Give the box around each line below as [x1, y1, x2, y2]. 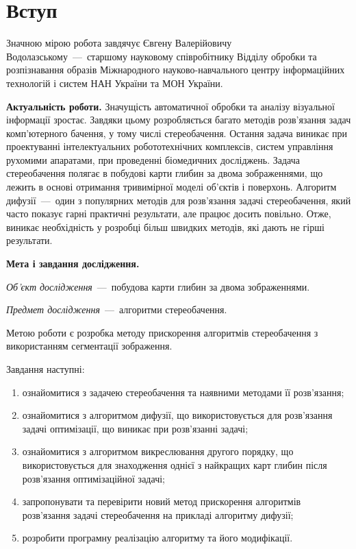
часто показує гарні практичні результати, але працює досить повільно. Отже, [6, 206, 331, 221]
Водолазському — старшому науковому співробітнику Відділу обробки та [6, 49, 317, 63]
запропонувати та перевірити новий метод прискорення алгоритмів [22, 494, 301, 509]
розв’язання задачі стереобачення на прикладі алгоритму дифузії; [22, 507, 294, 522]
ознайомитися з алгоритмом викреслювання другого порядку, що [22, 444, 294, 459]
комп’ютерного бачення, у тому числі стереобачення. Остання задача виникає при [6, 125, 348, 140]
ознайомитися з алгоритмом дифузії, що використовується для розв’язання [22, 408, 333, 422]
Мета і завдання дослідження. [6, 256, 140, 271]
